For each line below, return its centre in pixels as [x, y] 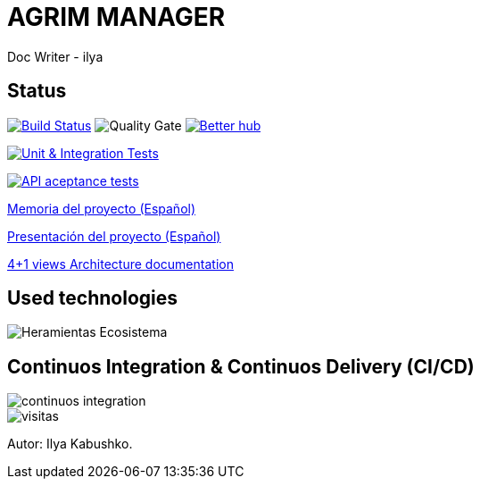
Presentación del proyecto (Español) [114, 236]
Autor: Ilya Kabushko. [70, 444]
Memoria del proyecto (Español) [102, 208]
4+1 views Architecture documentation [120, 264]
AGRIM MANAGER [116, 17]
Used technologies [93, 298]
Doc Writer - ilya [55, 56]
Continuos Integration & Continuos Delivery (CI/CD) [241, 366]
